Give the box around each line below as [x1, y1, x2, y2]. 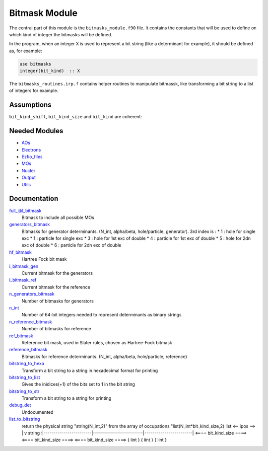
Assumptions [9, 101, 52, 109]
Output [21, 174, 36, 181]
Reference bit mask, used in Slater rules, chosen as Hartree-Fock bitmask [21, 339, 172, 345]
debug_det [9, 402, 31, 408]
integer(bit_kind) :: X [19, 68, 80, 74]
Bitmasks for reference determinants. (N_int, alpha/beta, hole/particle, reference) [21, 353, 187, 360]
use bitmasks [19, 61, 52, 67]
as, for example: [9, 48, 42, 54]
